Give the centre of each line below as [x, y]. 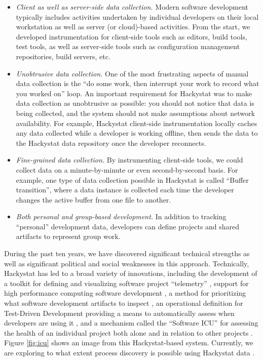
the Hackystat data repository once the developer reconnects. [111, 143]
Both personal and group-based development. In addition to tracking [121, 216]
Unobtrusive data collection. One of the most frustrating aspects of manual [132, 73]
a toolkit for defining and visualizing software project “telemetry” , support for [126, 283]
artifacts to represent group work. [68, 236]
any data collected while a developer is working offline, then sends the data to [137, 133]
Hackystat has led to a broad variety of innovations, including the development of [131, 273]
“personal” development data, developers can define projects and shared [128, 226]
